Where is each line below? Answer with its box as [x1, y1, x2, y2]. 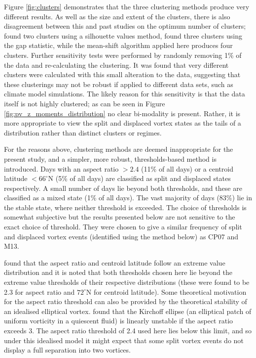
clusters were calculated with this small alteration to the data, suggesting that [4, 69, 241, 80]
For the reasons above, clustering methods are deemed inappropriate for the [4, 144, 233, 154]
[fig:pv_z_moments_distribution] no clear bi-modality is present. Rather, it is [4, 108, 241, 118]
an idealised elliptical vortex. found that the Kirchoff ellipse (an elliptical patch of [4, 306, 252, 316]
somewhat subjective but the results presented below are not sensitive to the [4, 212, 235, 222]
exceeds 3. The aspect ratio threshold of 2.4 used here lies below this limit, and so [4, 325, 252, 335]
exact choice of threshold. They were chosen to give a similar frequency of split [4, 222, 242, 232]
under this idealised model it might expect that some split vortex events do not [4, 335, 244, 345]
